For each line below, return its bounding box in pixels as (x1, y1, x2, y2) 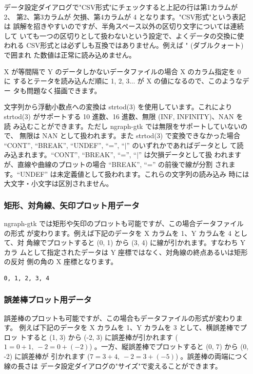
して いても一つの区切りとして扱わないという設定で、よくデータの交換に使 (4, 30, 244, 41)
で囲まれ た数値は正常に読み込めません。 (4, 49, 136, 60)
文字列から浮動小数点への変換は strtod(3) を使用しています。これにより (4, 102, 233, 112)
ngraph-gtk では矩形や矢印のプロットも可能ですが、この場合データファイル (4, 218, 244, 228)
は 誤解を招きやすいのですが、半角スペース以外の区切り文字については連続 (4, 21, 244, 31)
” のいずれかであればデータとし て (126, 140, 237, 150)
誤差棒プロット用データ (4, 293, 92, 306)
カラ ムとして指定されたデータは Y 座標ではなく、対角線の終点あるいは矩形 (4, 247, 248, 257)
